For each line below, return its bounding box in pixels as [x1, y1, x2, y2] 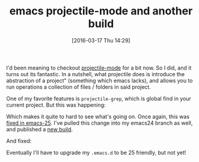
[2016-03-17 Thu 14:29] [72, 37, 130, 44]
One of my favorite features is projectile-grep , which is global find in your [6, 95, 191, 102]
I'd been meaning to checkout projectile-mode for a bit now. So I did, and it [6, 64, 192, 71]
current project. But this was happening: [6, 101, 106, 109]
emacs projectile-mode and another [9, 4, 193, 18]
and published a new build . [6, 125, 73, 133]
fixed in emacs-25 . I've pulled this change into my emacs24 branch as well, [6, 119, 193, 127]
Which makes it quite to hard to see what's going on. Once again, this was [6, 113, 190, 120]
